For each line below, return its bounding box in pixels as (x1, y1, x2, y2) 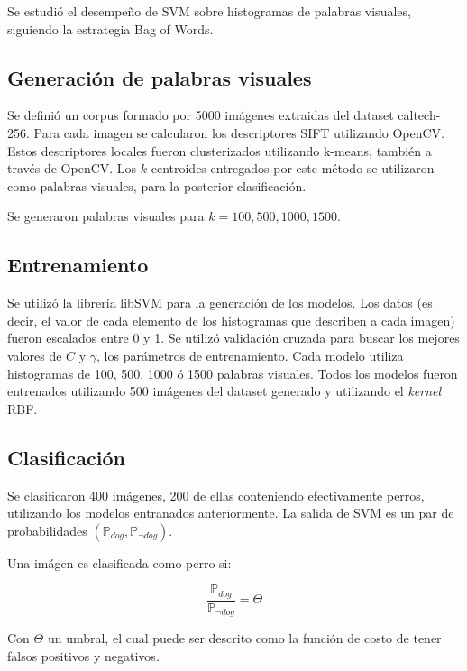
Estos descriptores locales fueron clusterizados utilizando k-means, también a (7, 141, 432, 160)
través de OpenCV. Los (7, 159, 137, 178)
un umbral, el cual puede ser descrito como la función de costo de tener (47, 629, 442, 648)
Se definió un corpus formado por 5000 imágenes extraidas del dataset (7, 106, 394, 124)
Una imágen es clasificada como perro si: (7, 553, 232, 572)
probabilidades (7, 520, 87, 539)
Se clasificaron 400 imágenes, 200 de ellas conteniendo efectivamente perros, (7, 485, 425, 504)
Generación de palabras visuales (7, 63, 312, 91)
